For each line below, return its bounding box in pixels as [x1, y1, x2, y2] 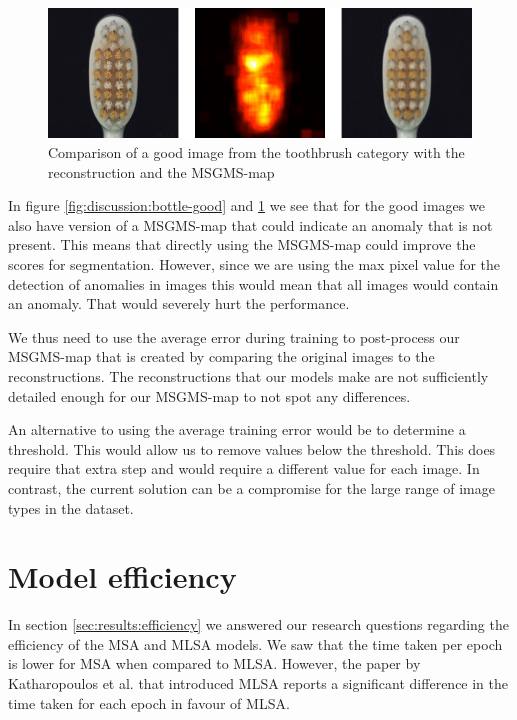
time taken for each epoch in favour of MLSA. [8, 692, 290, 713]
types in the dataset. [8, 497, 134, 518]
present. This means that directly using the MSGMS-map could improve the [8, 234, 476, 255]
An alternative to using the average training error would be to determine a [8, 419, 466, 440]
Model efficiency [8, 556, 237, 597]
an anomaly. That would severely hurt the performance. [8, 293, 350, 314]
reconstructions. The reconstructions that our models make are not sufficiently [8, 365, 489, 386]
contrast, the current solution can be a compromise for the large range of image [8, 477, 495, 498]
